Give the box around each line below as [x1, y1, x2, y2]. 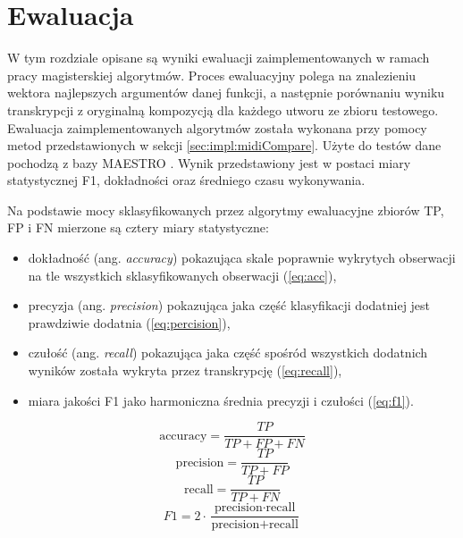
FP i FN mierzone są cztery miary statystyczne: [7, 218, 269, 237]
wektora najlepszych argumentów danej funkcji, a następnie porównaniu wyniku [7, 83, 445, 102]
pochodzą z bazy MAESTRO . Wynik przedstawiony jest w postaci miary [7, 153, 411, 172]
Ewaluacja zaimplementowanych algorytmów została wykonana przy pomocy [7, 118, 427, 137]
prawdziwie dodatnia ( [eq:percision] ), [28, 313, 231, 332]
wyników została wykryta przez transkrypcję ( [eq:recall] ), [28, 361, 342, 380]
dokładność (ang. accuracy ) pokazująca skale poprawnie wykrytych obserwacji [28, 248, 456, 267]
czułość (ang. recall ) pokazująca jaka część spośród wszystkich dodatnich [28, 343, 428, 362]
